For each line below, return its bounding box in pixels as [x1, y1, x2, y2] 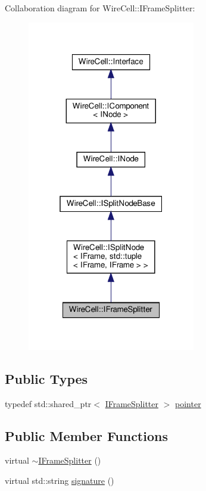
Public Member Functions [5, 426, 168, 445]
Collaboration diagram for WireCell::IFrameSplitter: [5, 2, 195, 14]
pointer [175, 397, 201, 409]
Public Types [5, 369, 88, 387]
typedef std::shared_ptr [5, 397, 92, 409]
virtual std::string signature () [5, 474, 114, 486]
